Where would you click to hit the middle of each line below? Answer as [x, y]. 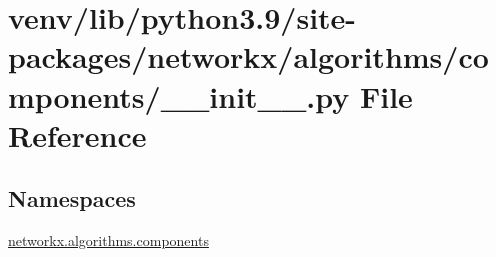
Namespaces [72, 198]
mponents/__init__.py [179, 95]
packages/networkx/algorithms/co [248, 56]
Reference [77, 134]
